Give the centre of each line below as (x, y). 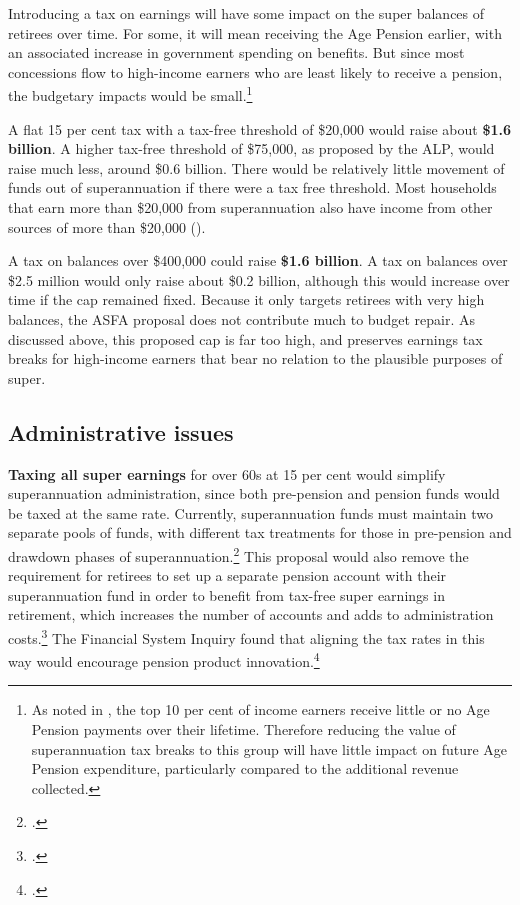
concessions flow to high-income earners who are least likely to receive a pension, (255, 71)
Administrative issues (121, 431)
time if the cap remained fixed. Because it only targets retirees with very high (246, 299)
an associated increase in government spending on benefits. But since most (236, 52)
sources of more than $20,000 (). (107, 226)
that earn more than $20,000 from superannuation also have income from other (250, 207)
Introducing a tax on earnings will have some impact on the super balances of (246, 13)
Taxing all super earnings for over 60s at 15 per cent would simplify (227, 473)
